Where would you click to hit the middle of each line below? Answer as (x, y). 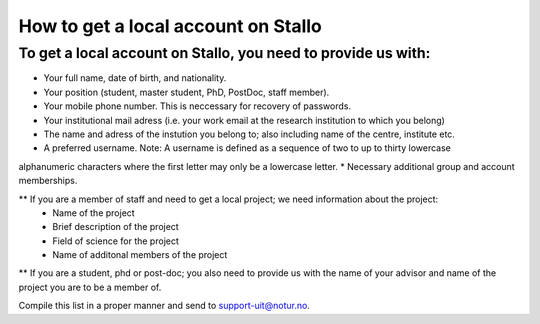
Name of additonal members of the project (140, 255)
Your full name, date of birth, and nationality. (135, 78)
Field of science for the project (116, 241)
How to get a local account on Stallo (170, 26)
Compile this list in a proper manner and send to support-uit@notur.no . (164, 306)
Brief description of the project (115, 227)
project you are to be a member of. (90, 287)
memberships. (48, 181)
